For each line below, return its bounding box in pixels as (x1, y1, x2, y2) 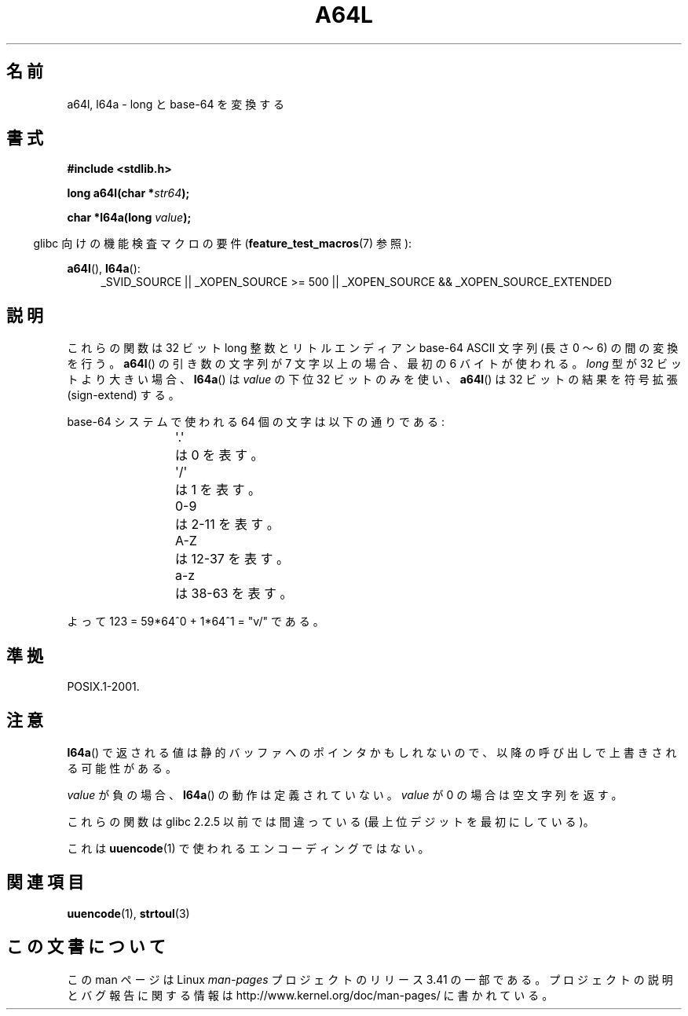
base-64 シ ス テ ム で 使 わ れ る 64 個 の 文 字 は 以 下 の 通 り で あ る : (67, 415, 445, 429)
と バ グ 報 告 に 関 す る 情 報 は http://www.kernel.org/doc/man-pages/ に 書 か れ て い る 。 (67, 988, 554, 1002)
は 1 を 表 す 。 (175, 482, 262, 498)
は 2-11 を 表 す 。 (175, 516, 280, 533)
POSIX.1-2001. (67, 680, 140, 694)
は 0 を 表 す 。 (175, 447, 264, 464)
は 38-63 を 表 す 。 (175, 585, 293, 602)
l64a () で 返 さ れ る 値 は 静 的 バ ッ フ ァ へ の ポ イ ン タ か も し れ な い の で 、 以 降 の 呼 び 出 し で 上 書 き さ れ (67, 745, 677, 759)
